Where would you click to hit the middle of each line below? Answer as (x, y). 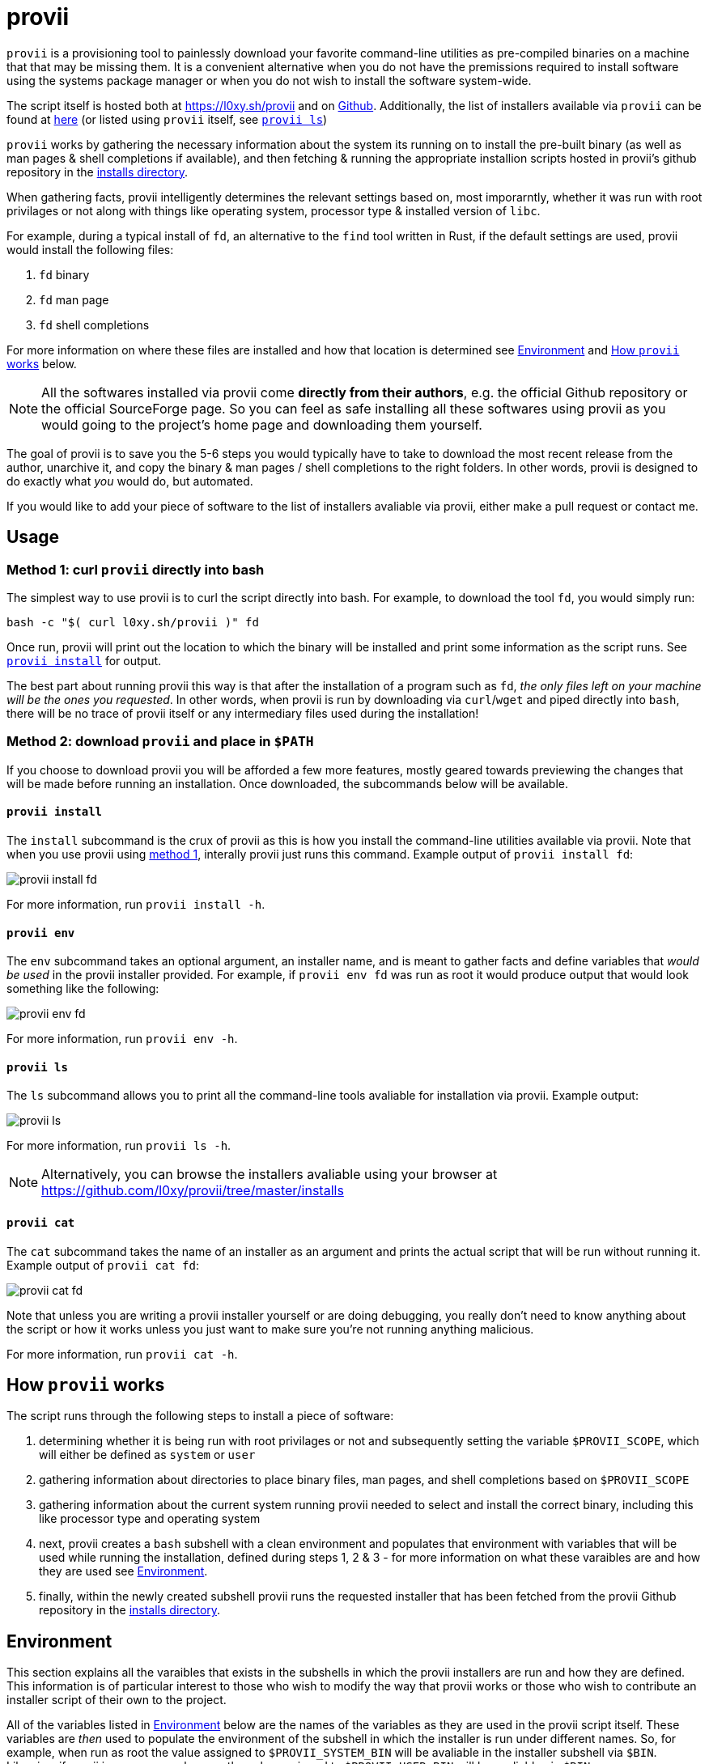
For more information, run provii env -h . (122, 1039)
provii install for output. (84, 660)
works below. (42, 363)
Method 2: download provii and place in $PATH (160, 742)
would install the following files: (90, 249)
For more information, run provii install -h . (136, 904)
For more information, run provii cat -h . (122, 1354)
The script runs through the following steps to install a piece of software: (200, 1416)
